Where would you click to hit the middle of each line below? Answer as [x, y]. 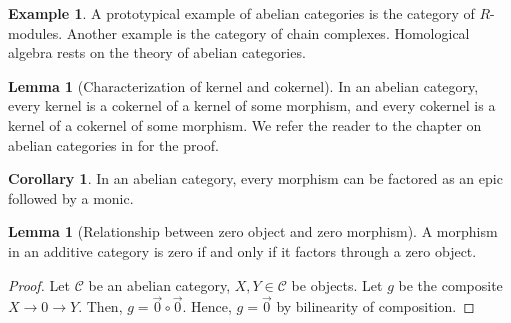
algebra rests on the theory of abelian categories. [157, 52]
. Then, [100, 306]
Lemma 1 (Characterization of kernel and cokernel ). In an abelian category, [243, 85]
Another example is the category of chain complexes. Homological [268, 32]
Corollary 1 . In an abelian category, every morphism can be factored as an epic [255, 178]
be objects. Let [337, 284]
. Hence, [207, 306]
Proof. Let [39, 284]
